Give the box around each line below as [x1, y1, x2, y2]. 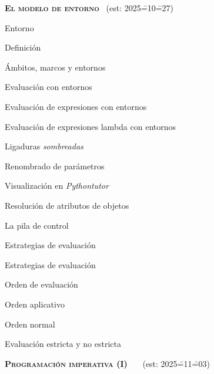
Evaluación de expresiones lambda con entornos [5, 120, 176, 132]
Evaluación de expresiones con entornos [5, 100, 147, 112]
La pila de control [5, 219, 69, 231]
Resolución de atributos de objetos [5, 199, 129, 211]
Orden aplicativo [5, 298, 65, 310]
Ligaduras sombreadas [5, 140, 83, 152]
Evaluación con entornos [5, 81, 92, 93]
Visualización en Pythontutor [5, 179, 109, 192]
